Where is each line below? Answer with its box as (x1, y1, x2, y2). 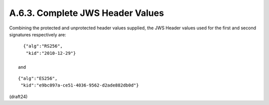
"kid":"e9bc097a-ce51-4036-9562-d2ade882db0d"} (20, 83, 139, 88)
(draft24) (9, 94, 28, 100)
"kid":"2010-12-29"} (25, 50, 76, 56)
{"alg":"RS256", (23, 43, 63, 49)
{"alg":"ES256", (18, 75, 58, 81)
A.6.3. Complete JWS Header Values (9, 7, 164, 18)
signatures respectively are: (9, 31, 67, 37)
